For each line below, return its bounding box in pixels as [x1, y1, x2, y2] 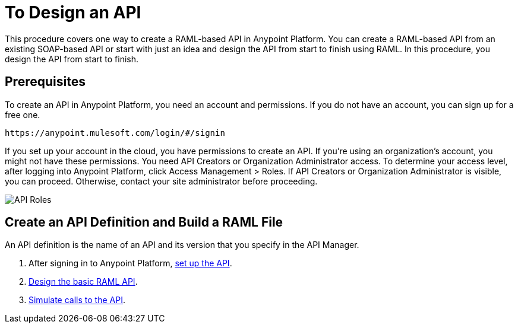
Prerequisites [5, 74, 86, 90]
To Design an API [5, 2, 141, 23]
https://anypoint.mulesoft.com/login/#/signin [5, 128, 225, 138]
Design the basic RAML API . [29, 276, 138, 287]
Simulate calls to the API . [29, 295, 125, 305]
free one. [5, 109, 40, 120]
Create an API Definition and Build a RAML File [5, 215, 283, 230]
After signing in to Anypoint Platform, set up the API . [29, 258, 232, 269]
